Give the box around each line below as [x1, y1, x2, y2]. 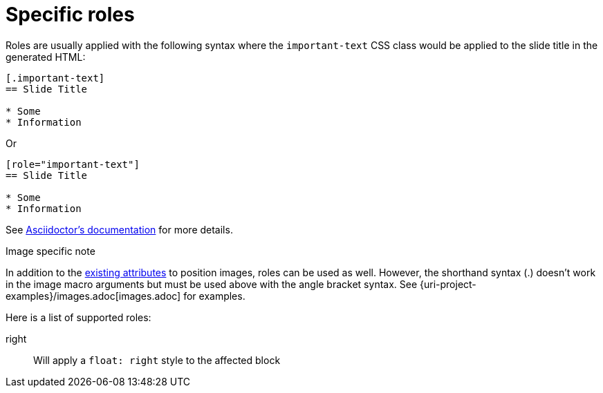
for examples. [183, 289, 245, 302]
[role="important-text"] [6, 158, 140, 170]
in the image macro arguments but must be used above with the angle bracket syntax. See [6, 278, 418, 290]
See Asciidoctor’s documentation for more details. [6, 223, 233, 236]
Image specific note [6, 245, 95, 257]
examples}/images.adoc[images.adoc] [6, 289, 181, 302]
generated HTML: [6, 50, 86, 63]
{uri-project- [420, 278, 476, 290]
